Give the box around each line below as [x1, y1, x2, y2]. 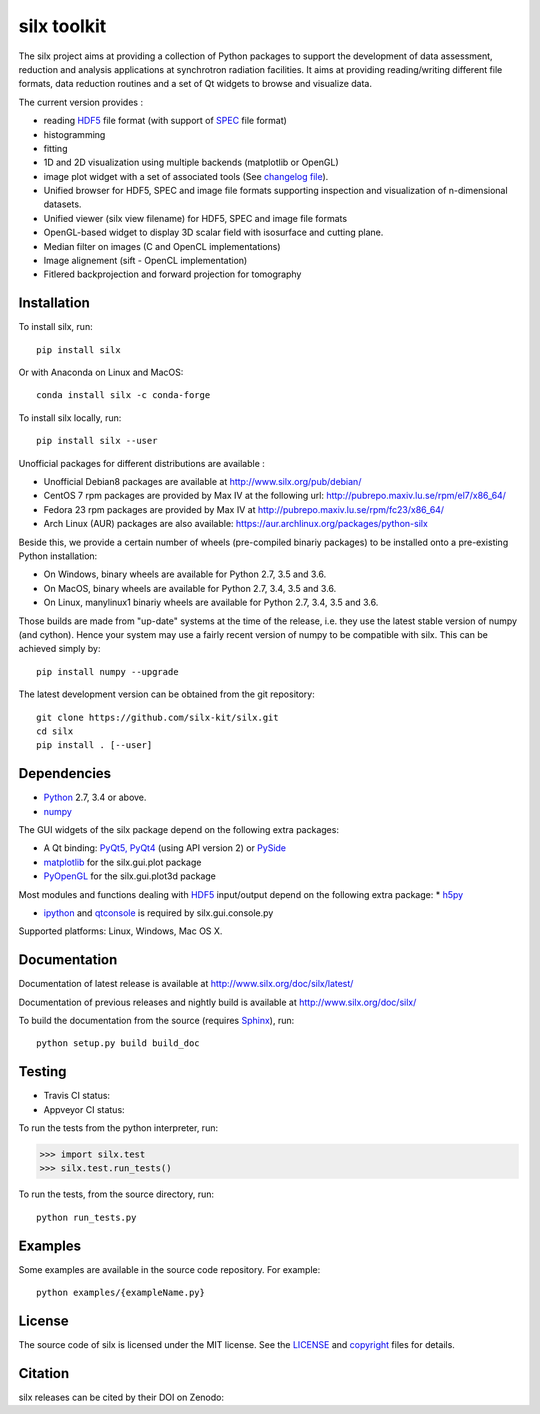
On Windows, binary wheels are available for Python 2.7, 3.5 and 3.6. [43, 568, 327, 580]
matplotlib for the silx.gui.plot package [43, 856, 202, 868]
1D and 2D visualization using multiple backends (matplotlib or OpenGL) [43, 156, 339, 169]
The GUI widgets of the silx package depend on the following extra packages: [18, 823, 340, 835]
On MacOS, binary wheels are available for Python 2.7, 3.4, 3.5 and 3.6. [43, 582, 337, 594]
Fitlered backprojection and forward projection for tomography [43, 268, 302, 280]
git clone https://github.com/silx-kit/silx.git [36, 711, 279, 723]
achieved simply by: [18, 643, 101, 655]
